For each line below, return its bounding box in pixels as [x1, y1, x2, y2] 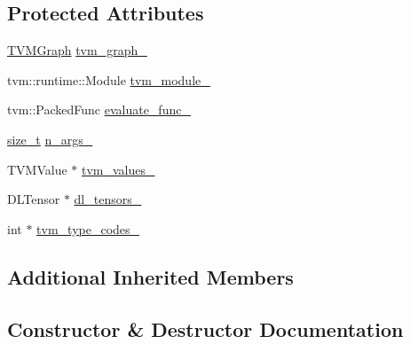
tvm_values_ [82, 160, 155, 178]
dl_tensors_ [74, 190, 142, 208]
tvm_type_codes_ [36, 219, 140, 238]
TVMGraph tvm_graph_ [7, 41, 147, 59]
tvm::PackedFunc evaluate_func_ [7, 100, 191, 119]
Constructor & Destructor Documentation [7, 315, 404, 342]
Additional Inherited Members [7, 262, 294, 290]
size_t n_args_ [7, 129, 93, 148]
